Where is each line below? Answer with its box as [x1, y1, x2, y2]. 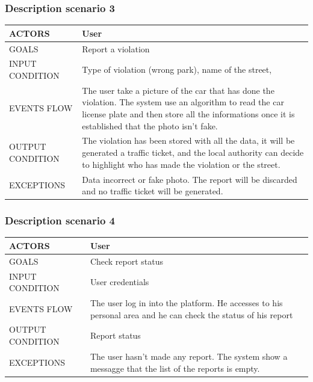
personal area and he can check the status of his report [90, 308, 293, 321]
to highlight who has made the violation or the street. [82, 158, 280, 170]
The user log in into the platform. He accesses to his [90, 297, 283, 309]
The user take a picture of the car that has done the [82, 84, 274, 96]
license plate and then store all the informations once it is [82, 108, 295, 120]
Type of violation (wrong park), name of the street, [82, 63, 272, 76]
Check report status [90, 254, 164, 267]
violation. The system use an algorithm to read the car [82, 96, 284, 108]
